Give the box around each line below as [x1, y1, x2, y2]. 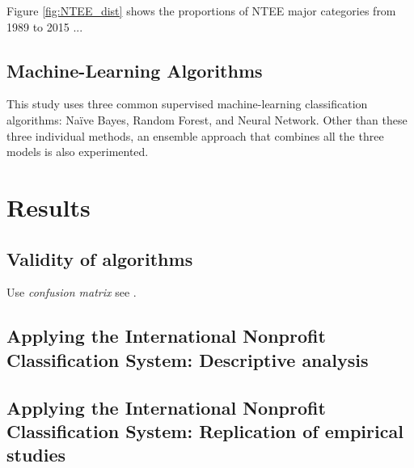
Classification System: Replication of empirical [6, 418, 403, 443]
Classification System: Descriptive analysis [6, 347, 369, 372]
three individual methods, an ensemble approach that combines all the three [6, 127, 384, 144]
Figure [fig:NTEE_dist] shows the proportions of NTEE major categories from [6, 2, 396, 19]
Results [6, 190, 91, 223]
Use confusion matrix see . [6, 284, 137, 301]
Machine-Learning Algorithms [6, 57, 263, 82]
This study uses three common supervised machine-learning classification [6, 95, 368, 112]
